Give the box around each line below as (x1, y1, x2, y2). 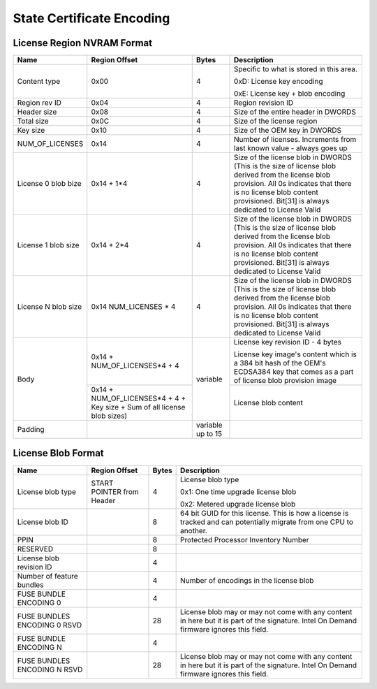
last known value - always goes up (234, 143, 348, 153)
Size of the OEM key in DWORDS (234, 126, 342, 136)
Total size (17, 116, 49, 126)
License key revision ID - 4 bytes (234, 338, 342, 347)
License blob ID (17, 517, 69, 527)
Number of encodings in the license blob (180, 575, 314, 585)
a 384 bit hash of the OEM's (234, 358, 326, 368)
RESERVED (17, 544, 54, 553)
